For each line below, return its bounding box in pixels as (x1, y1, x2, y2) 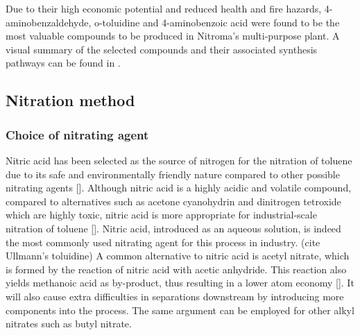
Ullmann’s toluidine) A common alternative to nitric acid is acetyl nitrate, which (6, 248, 350, 263)
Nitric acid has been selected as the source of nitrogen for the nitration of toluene (6, 153, 352, 167)
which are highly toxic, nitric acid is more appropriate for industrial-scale (6, 207, 317, 222)
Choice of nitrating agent (6, 126, 149, 143)
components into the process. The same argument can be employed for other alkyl (6, 302, 354, 317)
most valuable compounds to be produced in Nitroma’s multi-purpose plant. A (6, 28, 340, 43)
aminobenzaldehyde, (6, 15, 92, 29)
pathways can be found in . (6, 55, 121, 70)
